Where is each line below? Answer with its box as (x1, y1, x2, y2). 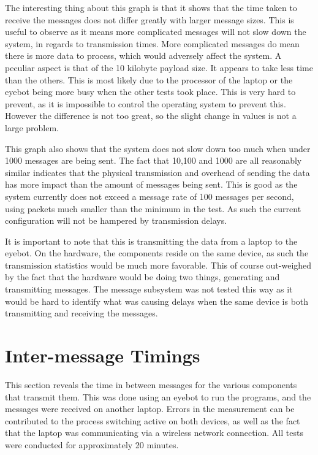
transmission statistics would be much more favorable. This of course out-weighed (5, 258, 312, 271)
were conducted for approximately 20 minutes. (5, 438, 179, 451)
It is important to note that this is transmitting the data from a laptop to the (5, 234, 298, 247)
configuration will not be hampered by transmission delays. (5, 214, 227, 227)
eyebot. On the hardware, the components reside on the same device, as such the (5, 247, 309, 259)
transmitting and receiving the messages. (5, 307, 158, 319)
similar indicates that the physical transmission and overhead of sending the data (5, 166, 310, 178)
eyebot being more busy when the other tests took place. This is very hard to (5, 85, 296, 98)
